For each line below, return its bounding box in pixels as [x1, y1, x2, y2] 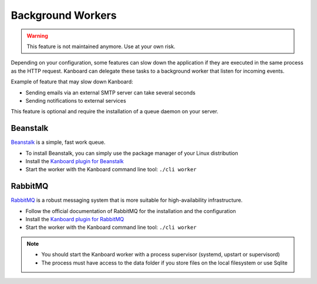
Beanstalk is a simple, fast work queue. [11, 138, 106, 146]
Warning [26, 32, 48, 39]
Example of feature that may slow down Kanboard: [11, 78, 133, 85]
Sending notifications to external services [25, 97, 126, 104]
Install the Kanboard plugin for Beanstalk [25, 157, 124, 164]
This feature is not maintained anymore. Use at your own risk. [26, 43, 176, 50]
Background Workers [11, 9, 117, 22]
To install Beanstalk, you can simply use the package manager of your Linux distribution [25, 150, 238, 157]
